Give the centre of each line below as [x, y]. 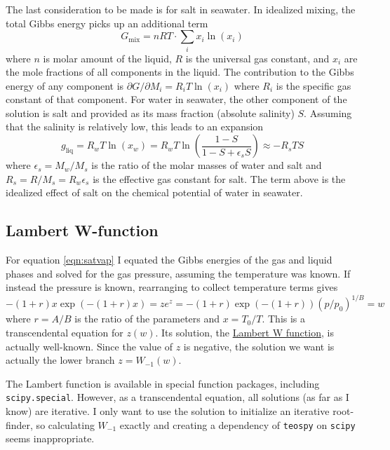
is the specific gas [314, 85]
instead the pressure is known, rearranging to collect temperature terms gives [172, 287]
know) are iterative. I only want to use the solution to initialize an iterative [168, 410]
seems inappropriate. [50, 438]
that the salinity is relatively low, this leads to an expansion [135, 127]
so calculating [65, 424]
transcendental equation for [65, 332]
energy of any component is [65, 85]
